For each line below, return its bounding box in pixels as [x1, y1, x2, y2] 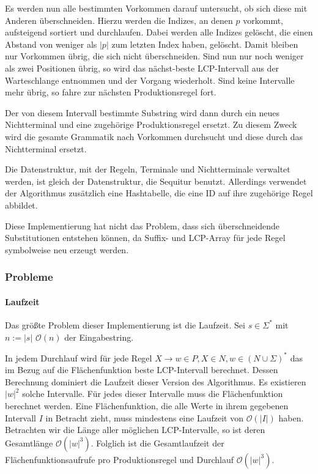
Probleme [5, 269, 53, 284]
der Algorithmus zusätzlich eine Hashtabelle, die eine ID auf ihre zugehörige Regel [5, 187, 313, 199]
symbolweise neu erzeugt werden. [5, 243, 129, 256]
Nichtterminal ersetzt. [5, 142, 87, 155]
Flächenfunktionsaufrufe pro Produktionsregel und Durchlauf [5, 453, 234, 465]
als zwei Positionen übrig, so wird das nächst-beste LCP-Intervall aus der [5, 61, 279, 74]
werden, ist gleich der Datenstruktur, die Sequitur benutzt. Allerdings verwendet [5, 174, 307, 187]
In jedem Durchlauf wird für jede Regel [5, 351, 152, 364]
